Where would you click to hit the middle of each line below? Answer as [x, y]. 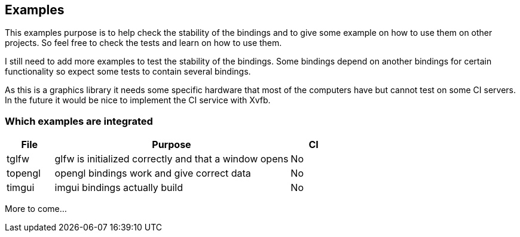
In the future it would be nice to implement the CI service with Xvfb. [138, 100]
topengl [24, 173]
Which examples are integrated [79, 121]
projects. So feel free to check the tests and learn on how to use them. [143, 43]
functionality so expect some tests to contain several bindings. [128, 72]
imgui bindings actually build [119, 188]
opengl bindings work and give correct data [153, 173]
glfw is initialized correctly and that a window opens [172, 159]
